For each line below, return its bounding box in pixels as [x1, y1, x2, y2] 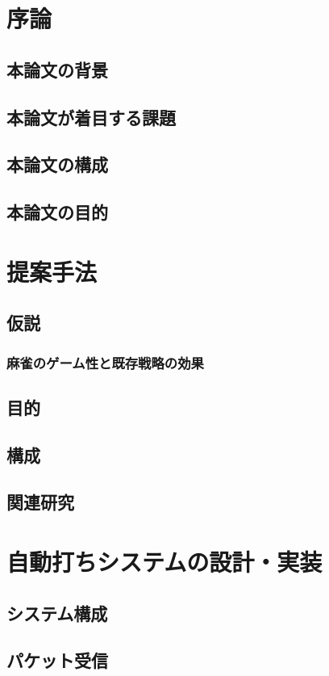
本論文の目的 [6, 199, 108, 225]
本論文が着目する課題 [6, 104, 176, 129]
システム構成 [6, 600, 108, 625]
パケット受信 [6, 648, 108, 673]
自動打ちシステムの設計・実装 [6, 545, 323, 578]
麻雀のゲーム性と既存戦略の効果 [6, 352, 204, 372]
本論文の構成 [6, 152, 108, 177]
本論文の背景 [6, 57, 108, 82]
